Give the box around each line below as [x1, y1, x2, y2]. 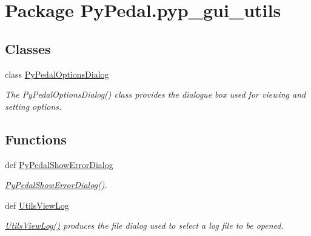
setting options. [5, 99, 62, 112]
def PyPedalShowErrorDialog [5, 158, 113, 170]
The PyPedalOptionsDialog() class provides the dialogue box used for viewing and [5, 88, 306, 101]
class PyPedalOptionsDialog [5, 67, 109, 80]
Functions [5, 129, 67, 148]
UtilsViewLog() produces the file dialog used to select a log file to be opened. [5, 219, 284, 232]
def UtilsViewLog [5, 198, 69, 211]
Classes [5, 39, 51, 58]
